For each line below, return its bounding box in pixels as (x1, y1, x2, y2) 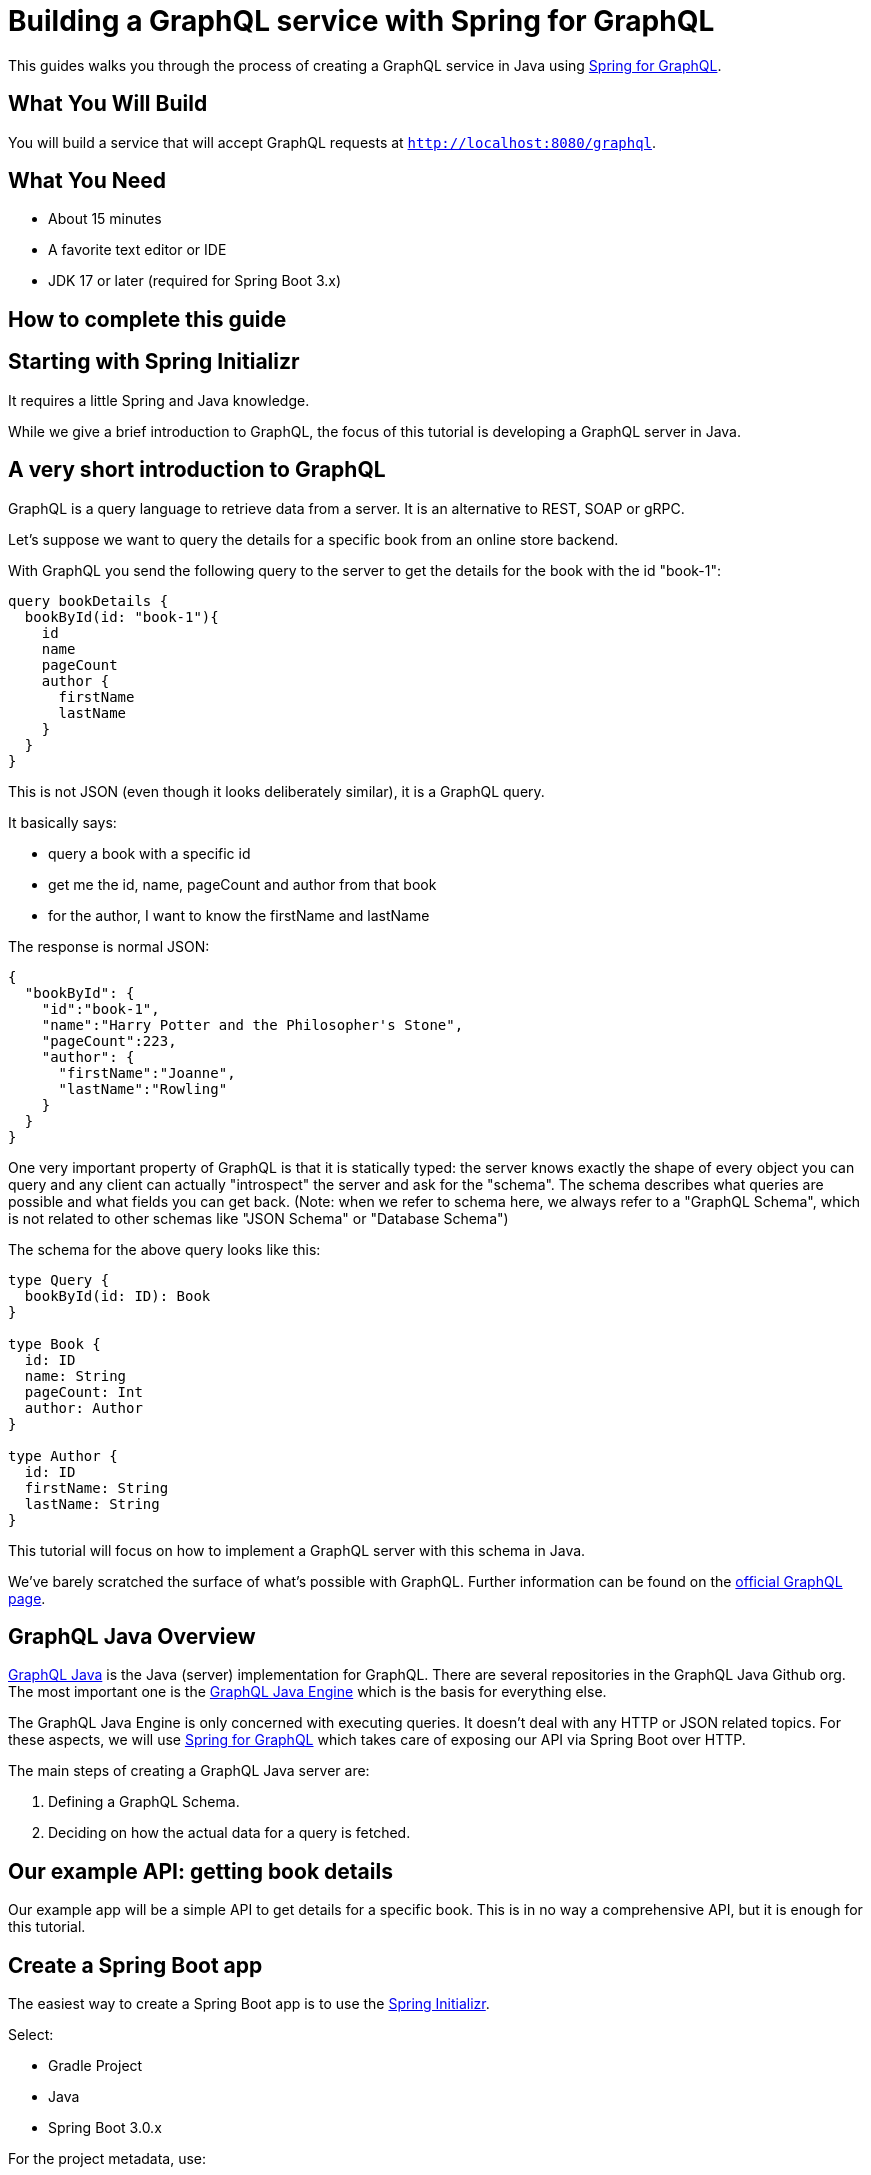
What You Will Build (8, 91, 208, 117)
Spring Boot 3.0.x (48, 2119, 162, 2137)
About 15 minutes (48, 210, 162, 228)
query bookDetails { (8, 592, 169, 609)
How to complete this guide (8, 306, 287, 332)
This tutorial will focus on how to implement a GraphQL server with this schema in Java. (8, 1541, 586, 1559)
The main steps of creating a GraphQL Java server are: (8, 1762, 370, 1780)
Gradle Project (48, 2057, 143, 2075)
